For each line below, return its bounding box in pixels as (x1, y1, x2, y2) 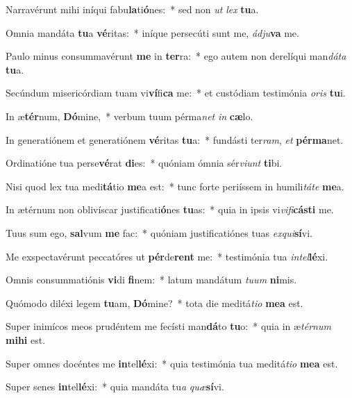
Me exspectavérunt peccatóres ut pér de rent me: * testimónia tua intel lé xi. (6, 249, 328, 263)
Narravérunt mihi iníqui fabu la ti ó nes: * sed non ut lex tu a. (6, 2, 259, 16)
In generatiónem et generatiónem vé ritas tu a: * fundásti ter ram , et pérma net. (6, 132, 344, 147)
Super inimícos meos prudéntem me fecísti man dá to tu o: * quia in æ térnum (6, 319, 331, 333)
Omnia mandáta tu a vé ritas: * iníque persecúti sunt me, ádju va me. (6, 25, 299, 40)
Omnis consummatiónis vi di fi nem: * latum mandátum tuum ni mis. (6, 272, 297, 287)
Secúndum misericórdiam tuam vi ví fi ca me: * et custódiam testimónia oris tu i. (6, 85, 346, 100)
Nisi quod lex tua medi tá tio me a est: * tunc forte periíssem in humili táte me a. (6, 179, 344, 193)
